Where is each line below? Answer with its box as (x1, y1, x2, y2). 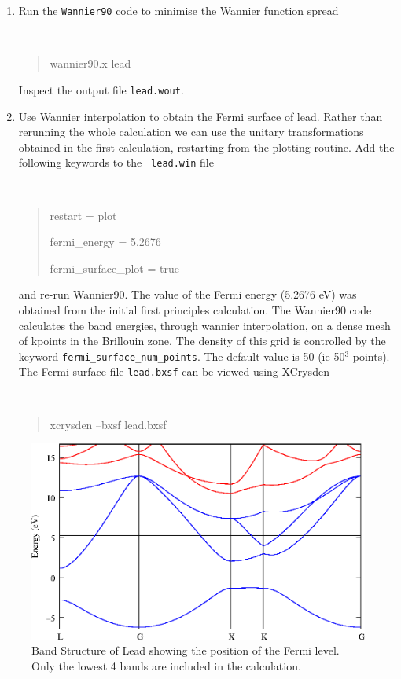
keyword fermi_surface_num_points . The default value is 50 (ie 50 (18, 347, 345, 364)
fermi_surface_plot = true (50, 259, 179, 276)
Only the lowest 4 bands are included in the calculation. (31, 657, 301, 673)
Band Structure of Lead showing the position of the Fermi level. (31, 642, 340, 659)
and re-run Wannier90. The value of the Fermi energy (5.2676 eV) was (18, 286, 357, 303)
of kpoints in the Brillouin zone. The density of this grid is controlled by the (18, 332, 386, 349)
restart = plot (50, 207, 117, 223)
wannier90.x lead (50, 55, 131, 72)
